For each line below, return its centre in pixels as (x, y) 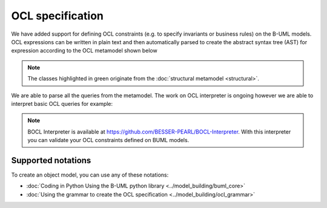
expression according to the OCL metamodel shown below (84, 51)
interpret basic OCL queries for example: (62, 103)
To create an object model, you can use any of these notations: (90, 175)
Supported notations (51, 160)
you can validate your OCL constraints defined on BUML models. (108, 140)
